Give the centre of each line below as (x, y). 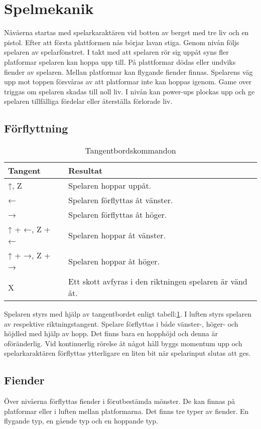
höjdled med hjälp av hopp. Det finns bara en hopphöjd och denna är (111, 333)
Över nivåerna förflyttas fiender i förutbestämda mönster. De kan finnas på (120, 401)
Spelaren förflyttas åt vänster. (121, 200)
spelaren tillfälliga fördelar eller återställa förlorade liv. (88, 101)
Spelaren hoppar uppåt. (110, 186)
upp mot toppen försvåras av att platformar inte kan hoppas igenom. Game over (128, 82)
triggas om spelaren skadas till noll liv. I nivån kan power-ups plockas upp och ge (129, 91)
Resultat (86, 171)
